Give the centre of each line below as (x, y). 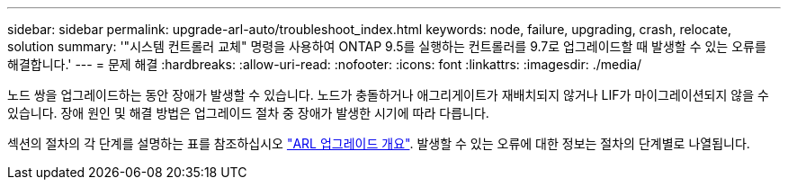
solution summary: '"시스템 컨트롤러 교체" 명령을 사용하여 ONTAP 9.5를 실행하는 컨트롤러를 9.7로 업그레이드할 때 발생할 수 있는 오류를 (387, 46)
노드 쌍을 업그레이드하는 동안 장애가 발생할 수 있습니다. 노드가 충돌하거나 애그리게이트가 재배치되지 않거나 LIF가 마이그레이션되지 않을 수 (388, 95)
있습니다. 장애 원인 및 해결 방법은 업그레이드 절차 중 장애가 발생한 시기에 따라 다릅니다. (248, 113)
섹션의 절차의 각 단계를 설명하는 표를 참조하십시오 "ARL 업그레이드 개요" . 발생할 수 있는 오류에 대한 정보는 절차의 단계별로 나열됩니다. (379, 143)
